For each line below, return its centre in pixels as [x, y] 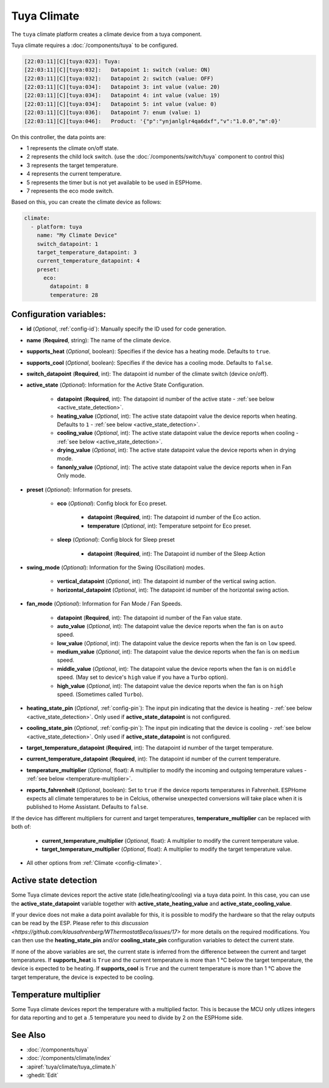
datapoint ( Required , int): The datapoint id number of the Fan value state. [150, 617]
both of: [21, 827]
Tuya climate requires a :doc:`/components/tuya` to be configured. [95, 45]
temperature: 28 [74, 295]
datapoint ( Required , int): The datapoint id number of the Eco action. [174, 517]
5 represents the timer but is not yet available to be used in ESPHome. [114, 182]
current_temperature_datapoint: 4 [88, 261]
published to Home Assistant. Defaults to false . [87, 807]
